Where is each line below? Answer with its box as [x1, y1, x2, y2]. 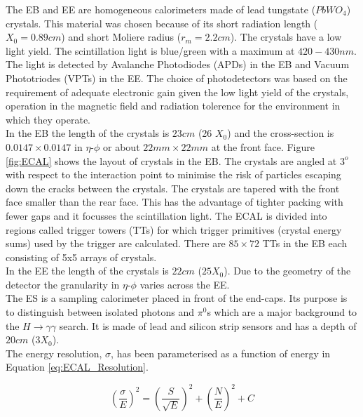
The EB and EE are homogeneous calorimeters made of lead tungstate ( [6, 2, 316, 16]
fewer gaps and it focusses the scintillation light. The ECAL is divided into [6, 208, 327, 223]
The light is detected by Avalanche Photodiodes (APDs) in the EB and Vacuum [6, 57, 350, 72]
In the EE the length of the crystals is [6, 263, 169, 278]
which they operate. [6, 112, 90, 126]
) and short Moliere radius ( [61, 29, 181, 44]
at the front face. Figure [211, 139, 315, 154]
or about [103, 139, 140, 154]
